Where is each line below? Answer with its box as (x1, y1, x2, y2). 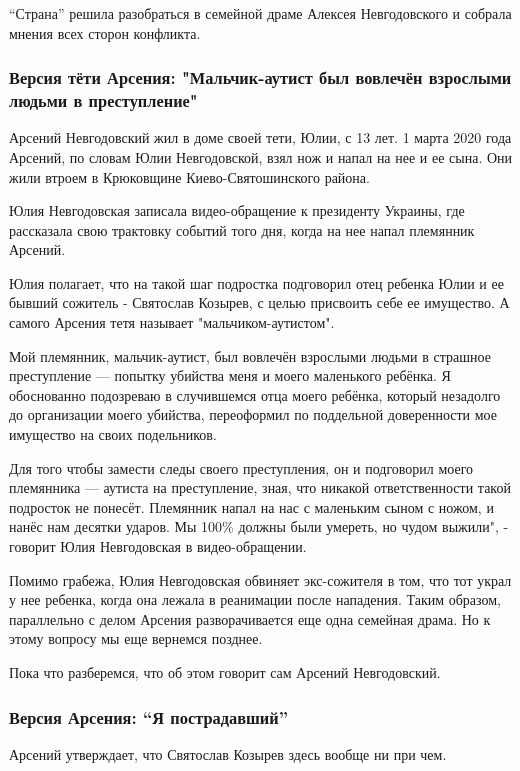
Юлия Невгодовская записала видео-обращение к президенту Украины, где (9, 200, 465, 221)
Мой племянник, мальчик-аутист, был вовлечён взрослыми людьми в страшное (9, 345, 491, 366)
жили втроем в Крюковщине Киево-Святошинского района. (9, 166, 370, 187)
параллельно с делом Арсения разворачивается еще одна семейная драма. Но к (9, 608, 491, 629)
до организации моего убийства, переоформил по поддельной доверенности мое (9, 404, 497, 425)
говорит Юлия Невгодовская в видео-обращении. (9, 536, 307, 557)
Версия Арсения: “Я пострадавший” (9, 704, 288, 729)
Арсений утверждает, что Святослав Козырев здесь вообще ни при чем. (9, 743, 447, 764)
